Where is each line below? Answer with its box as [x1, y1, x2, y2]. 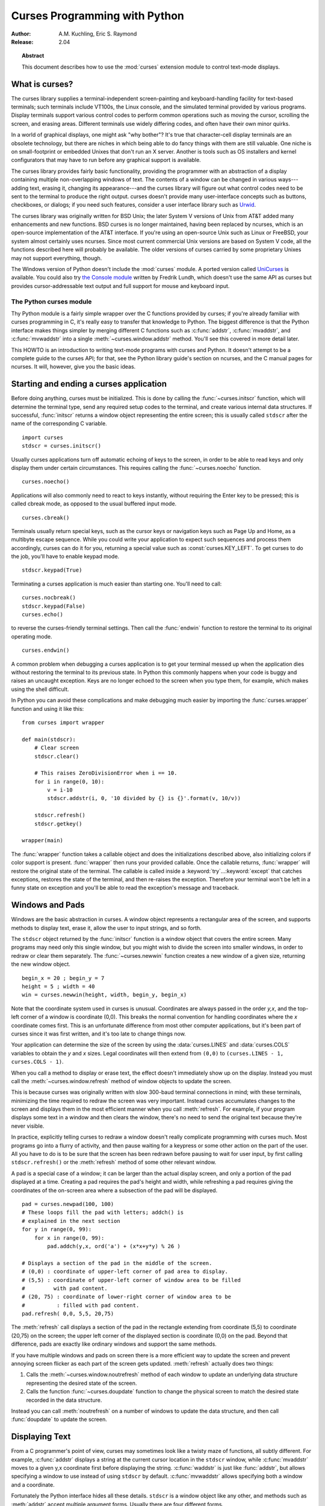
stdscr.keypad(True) [22, 567, 82, 573]
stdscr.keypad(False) [22, 602, 85, 610]
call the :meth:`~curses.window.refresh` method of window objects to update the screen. [11, 1077, 232, 1084]
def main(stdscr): [22, 736, 76, 743]
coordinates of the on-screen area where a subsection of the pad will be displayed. [11, 1187, 218, 1194]
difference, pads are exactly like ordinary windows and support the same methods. [11, 1340, 217, 1348]
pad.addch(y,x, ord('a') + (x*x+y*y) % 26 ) [47, 1243, 181, 1249]
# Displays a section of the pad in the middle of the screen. [22, 1260, 212, 1266]
